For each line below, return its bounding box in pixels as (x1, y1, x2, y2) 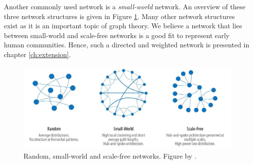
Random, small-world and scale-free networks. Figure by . (23, 151, 197, 161)
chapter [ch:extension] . (4, 49, 71, 59)
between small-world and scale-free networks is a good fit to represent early (4, 30, 230, 40)
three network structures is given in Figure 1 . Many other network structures (4, 11, 235, 21)
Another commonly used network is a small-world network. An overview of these (4, 1, 246, 11)
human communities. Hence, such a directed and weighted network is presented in (4, 40, 250, 50)
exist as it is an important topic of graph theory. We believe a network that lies (4, 20, 242, 31)
